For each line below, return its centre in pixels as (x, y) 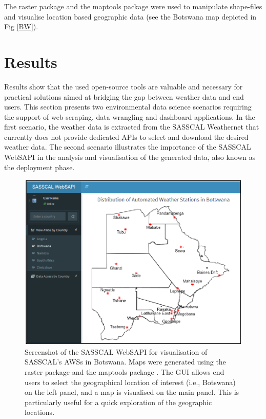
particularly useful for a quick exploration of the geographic (118, 402)
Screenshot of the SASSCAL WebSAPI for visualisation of (116, 351)
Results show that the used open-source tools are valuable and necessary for (124, 86)
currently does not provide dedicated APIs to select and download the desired (126, 136)
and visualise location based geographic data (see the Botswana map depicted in (130, 16)
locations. (40, 412)
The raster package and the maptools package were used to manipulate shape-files (133, 6)
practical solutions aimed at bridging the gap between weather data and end (124, 96)
